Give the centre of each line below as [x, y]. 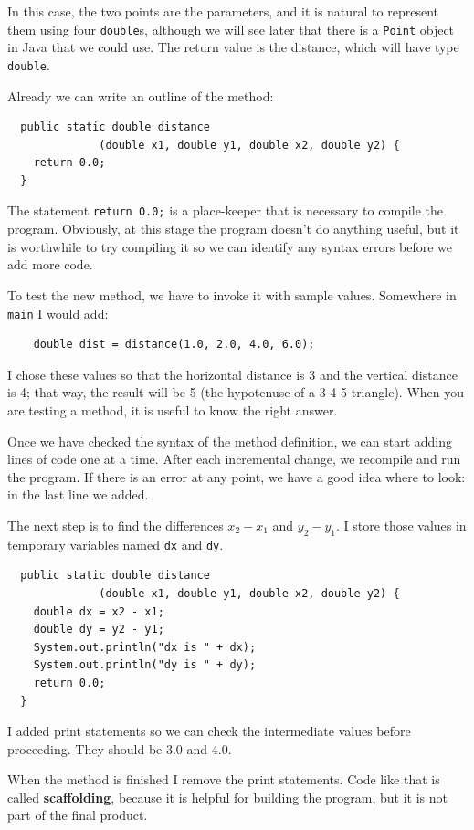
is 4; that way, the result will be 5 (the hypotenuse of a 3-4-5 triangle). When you [236, 392]
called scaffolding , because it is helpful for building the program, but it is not [228, 797]
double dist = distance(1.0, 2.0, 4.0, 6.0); [174, 345]
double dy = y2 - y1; [99, 630]
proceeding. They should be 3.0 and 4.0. [120, 748]
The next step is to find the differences [116, 525]
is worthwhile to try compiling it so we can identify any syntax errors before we [230, 246]
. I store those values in [401, 525]
